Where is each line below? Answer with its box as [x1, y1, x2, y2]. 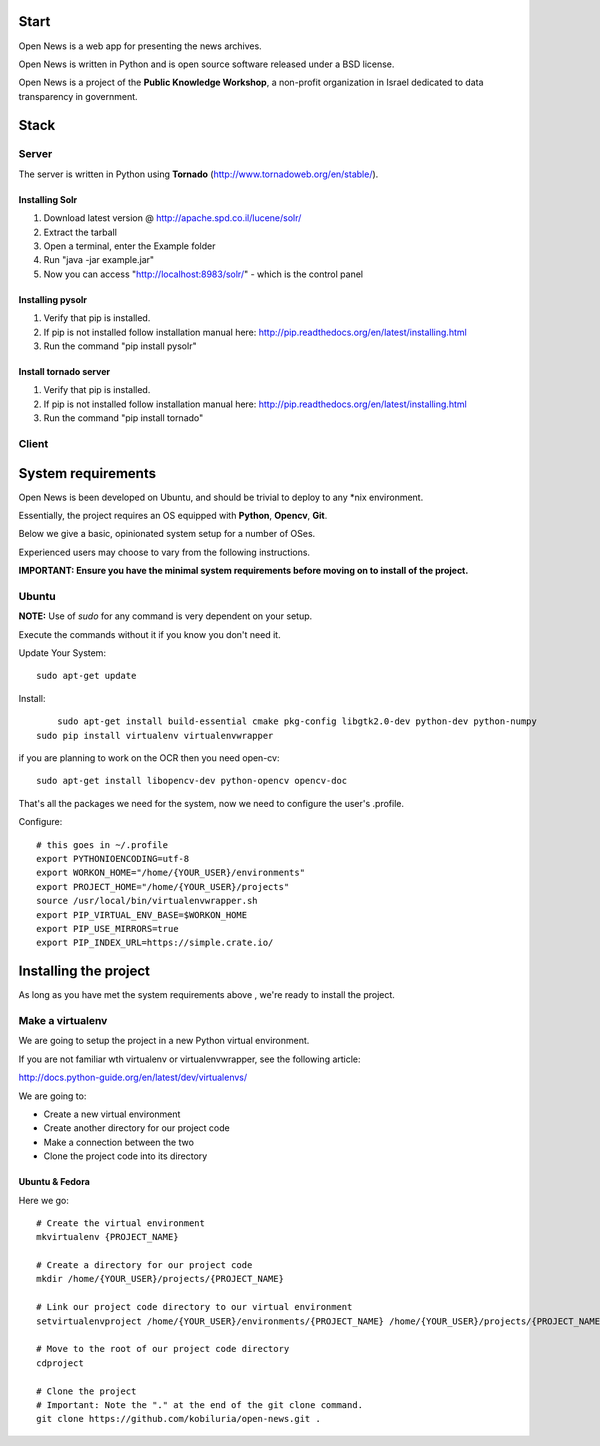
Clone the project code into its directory [43, 1150, 208, 1162]
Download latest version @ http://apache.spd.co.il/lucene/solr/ [43, 212, 302, 224]
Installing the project [18, 963, 150, 980]
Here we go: [18, 1194, 70, 1206]
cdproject [36, 1357, 84, 1369]
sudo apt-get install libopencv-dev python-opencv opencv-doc [36, 775, 348, 787]
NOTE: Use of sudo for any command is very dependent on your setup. [18, 610, 313, 622]
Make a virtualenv [18, 1014, 108, 1028]
